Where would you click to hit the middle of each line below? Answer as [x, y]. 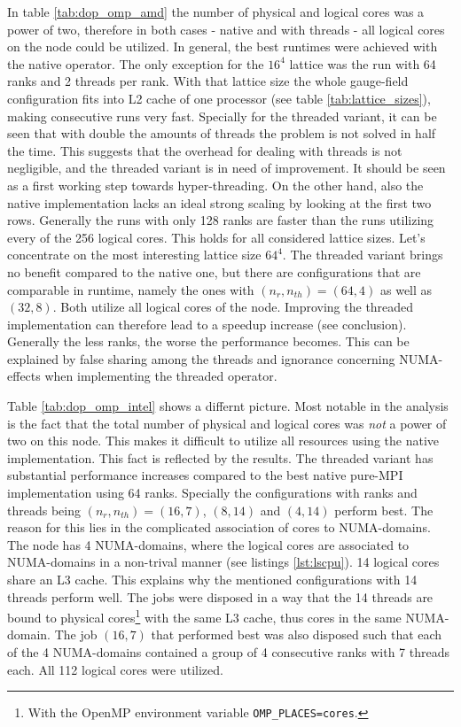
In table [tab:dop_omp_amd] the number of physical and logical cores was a [216, 12]
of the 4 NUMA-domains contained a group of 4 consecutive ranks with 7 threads [228, 652]
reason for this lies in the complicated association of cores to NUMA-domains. [219, 527]
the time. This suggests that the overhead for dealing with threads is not [205, 150]
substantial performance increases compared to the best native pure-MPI [205, 475]
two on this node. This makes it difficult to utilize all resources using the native [223, 441]
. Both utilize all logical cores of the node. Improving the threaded [233, 307]
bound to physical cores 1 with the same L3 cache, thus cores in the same [204, 616]
